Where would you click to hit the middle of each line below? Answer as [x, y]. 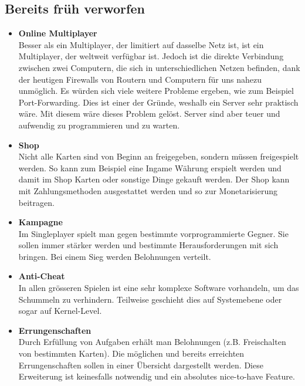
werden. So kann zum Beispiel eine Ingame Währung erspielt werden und [150, 167]
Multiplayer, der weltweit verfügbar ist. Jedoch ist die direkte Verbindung [151, 56]
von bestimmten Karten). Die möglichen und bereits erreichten [131, 353]
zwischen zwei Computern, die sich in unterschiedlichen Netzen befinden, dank [159, 67]
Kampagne [40, 222]
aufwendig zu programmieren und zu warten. [99, 125]
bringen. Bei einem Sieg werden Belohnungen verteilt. [115, 256]
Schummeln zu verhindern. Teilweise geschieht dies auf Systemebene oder [150, 299]
